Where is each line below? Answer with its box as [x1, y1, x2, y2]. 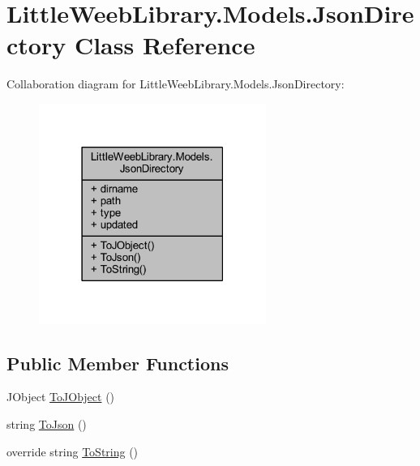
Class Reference [74, 28, 255, 62]
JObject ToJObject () [6, 388, 115, 405]
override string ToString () [6, 442, 139, 460]
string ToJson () [6, 415, 87, 432]
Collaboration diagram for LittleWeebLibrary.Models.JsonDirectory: [6, 75, 345, 92]
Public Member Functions [6, 350, 229, 375]
